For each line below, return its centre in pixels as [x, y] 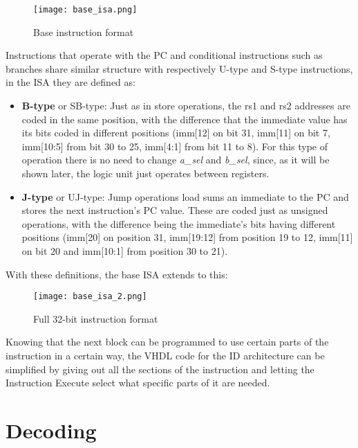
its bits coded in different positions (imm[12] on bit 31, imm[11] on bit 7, [176, 133]
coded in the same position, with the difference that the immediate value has [185, 119]
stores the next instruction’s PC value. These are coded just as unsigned [175, 210]
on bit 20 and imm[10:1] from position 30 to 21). [125, 250]
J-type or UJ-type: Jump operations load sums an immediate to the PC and [185, 196]
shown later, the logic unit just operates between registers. [145, 173]
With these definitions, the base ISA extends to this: [117, 274]
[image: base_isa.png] [85, 10]
